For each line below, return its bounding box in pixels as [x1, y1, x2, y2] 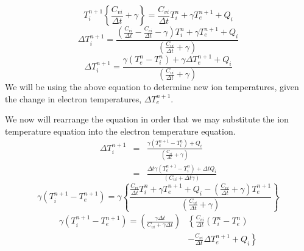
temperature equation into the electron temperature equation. [5, 124, 236, 137]
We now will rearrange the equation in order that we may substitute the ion [5, 113, 289, 125]
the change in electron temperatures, [5, 92, 142, 105]
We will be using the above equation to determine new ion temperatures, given [5, 80, 299, 93]
